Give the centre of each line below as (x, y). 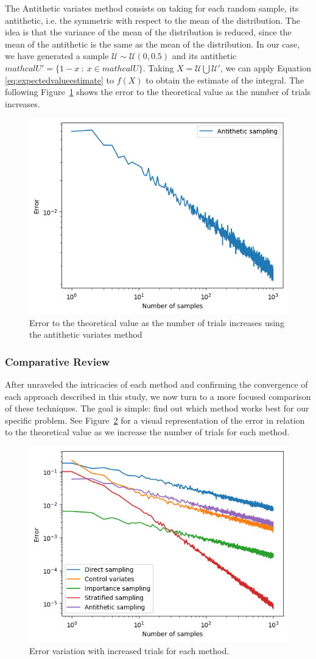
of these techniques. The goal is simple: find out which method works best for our (157, 408)
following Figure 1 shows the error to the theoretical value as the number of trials (158, 92)
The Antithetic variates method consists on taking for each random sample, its (152, 8)
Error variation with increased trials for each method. (129, 651)
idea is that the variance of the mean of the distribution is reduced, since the (148, 32)
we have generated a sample (57, 56)
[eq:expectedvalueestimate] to (59, 80)
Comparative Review (58, 361)
